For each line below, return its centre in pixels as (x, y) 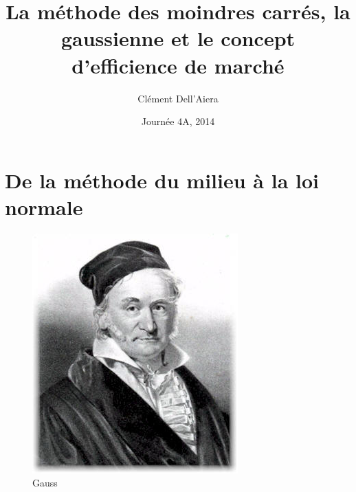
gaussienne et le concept (178, 38)
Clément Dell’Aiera (178, 98)
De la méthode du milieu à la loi (162, 180)
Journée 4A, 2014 (178, 121)
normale (44, 206)
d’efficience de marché (178, 65)
